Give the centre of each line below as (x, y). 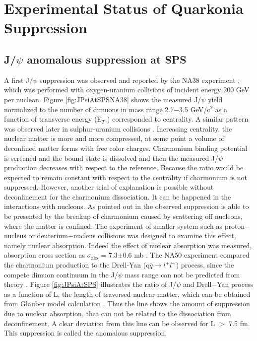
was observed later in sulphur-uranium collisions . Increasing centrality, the (118, 128)
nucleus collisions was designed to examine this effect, (155, 236)
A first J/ (19, 80)
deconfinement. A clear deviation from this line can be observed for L (110, 323)
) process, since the (205, 265)
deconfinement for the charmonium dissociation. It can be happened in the (118, 196)
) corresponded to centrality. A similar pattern (178, 119)
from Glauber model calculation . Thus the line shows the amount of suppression (127, 304)
